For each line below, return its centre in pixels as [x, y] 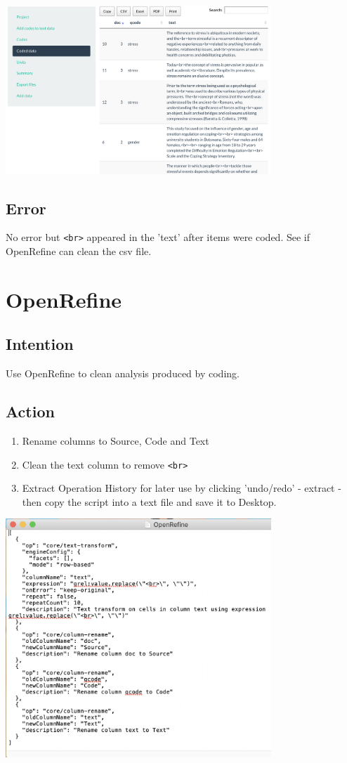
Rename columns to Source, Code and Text [116, 440]
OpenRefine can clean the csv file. [79, 250]
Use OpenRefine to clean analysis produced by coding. [123, 373]
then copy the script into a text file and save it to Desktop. [149, 501]
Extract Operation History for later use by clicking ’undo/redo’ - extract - [182, 488]
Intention [40, 344]
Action [30, 411]
